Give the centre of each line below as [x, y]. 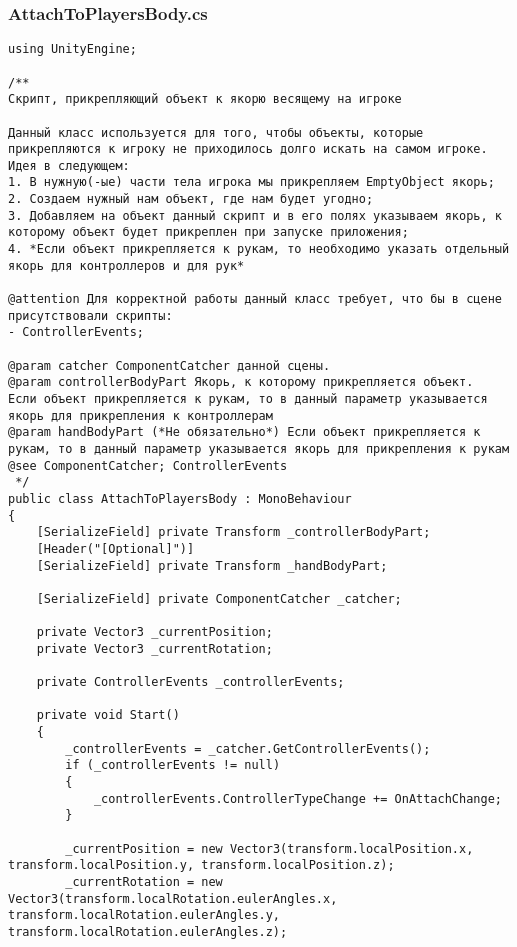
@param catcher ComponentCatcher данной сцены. [169, 365]
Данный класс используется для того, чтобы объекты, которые [216, 132]
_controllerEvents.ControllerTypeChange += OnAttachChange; [297, 798]
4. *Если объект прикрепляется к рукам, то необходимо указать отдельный [259, 249]
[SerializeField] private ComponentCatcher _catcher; [219, 598]
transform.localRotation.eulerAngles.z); [148, 932]
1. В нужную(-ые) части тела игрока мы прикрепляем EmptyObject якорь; [251, 182]
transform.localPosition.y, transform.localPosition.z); [201, 865]
